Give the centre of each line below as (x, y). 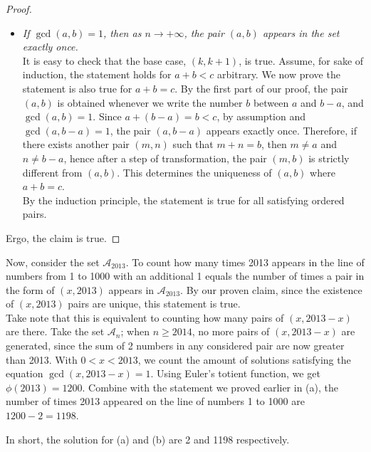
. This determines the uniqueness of (194, 172)
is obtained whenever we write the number (150, 102)
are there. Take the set (55, 331)
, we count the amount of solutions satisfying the (244, 359)
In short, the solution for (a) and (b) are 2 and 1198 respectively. (148, 439)
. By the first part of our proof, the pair (261, 88)
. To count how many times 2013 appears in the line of (245, 262)
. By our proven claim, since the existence (271, 289)
